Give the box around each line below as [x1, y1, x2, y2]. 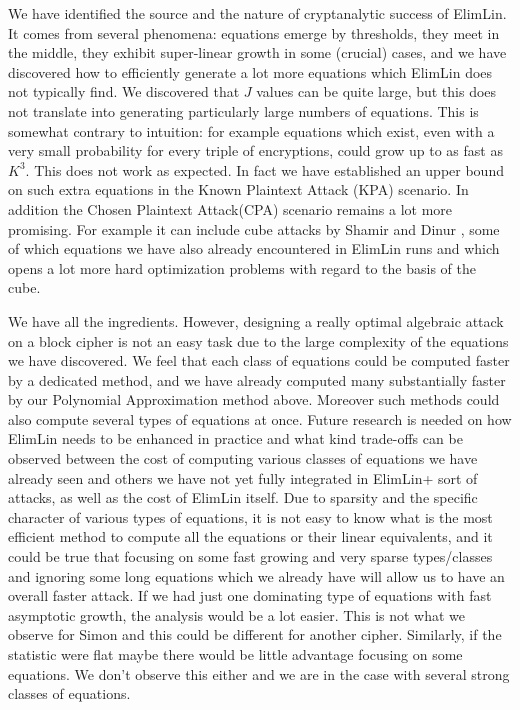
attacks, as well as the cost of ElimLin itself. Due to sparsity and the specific [8, 487, 478, 508]
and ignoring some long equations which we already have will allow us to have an [8, 565, 505, 586]
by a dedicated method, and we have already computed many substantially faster [8, 369, 506, 390]
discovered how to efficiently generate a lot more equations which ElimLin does [8, 61, 493, 82]
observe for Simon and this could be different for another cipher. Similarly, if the [8, 624, 502, 645]
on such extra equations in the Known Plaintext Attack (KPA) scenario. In [8, 179, 469, 200]
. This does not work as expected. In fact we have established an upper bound [25, 159, 504, 180]
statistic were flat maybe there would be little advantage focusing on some [8, 644, 463, 664]
